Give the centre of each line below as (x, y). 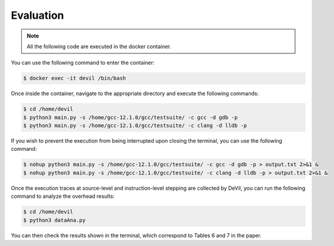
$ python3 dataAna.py (54, 220)
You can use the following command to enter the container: (83, 63)
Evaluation (37, 15)
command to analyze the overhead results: (63, 196)
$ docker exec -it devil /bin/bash (75, 78)
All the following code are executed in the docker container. (99, 46)
